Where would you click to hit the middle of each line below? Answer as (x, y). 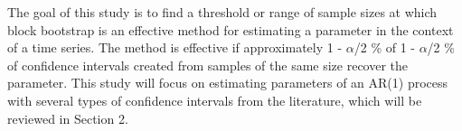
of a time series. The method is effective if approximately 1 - (175, 47)
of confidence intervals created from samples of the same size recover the (208, 65)
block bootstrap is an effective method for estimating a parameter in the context (231, 29)
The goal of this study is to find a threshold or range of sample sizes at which (222, 12)
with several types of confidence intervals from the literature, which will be (215, 100)
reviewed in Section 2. (68, 118)
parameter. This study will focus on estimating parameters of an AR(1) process (228, 83)
